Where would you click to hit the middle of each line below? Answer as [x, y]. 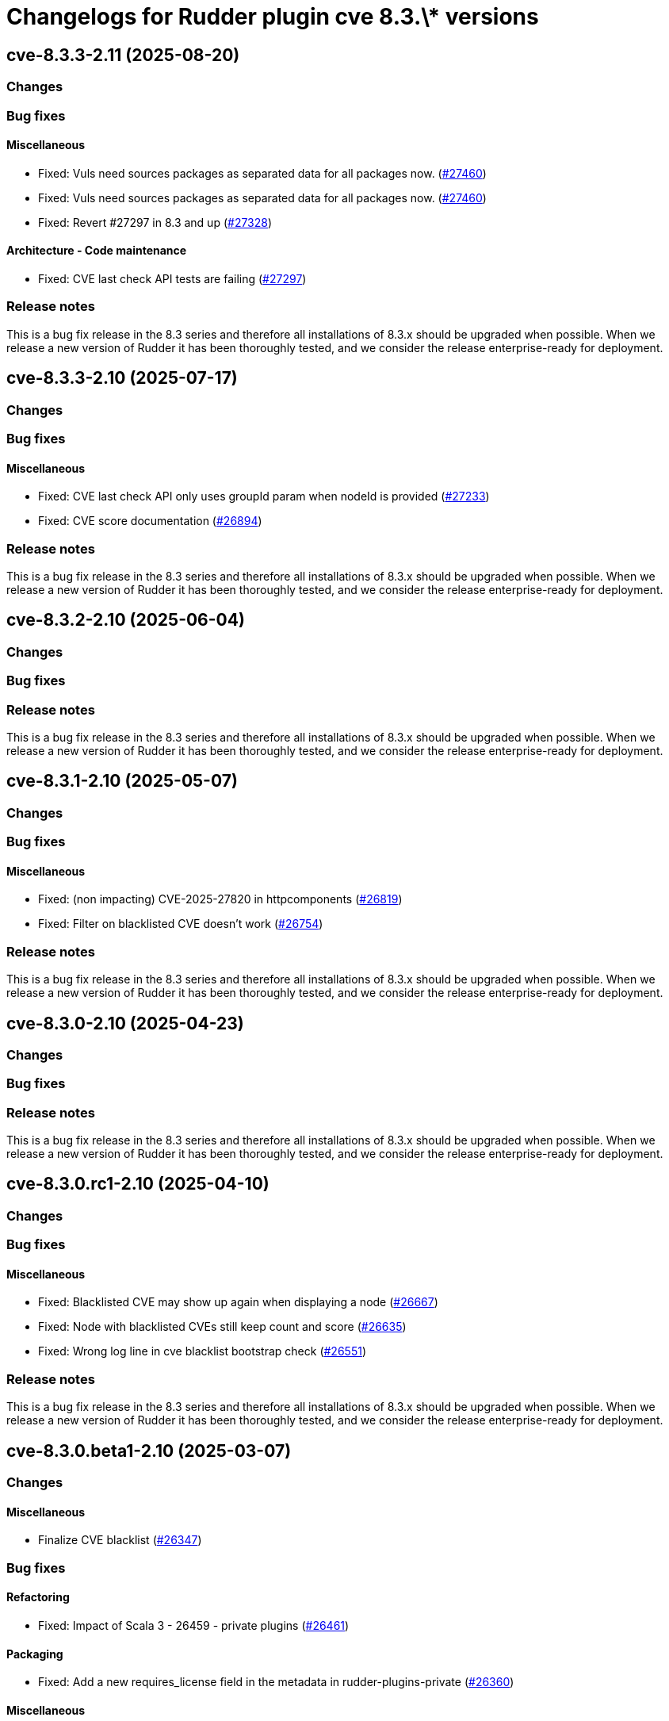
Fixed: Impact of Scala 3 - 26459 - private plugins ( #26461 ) [194, 1625]
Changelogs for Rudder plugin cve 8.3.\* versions [273, 17]
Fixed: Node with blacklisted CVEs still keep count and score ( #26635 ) [222, 1327]
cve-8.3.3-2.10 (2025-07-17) [122, 378]
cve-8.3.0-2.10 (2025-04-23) [125, 1023]
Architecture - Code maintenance [97, 251]
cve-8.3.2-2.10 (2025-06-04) [126, 620]
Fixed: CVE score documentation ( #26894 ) [150, 521]
